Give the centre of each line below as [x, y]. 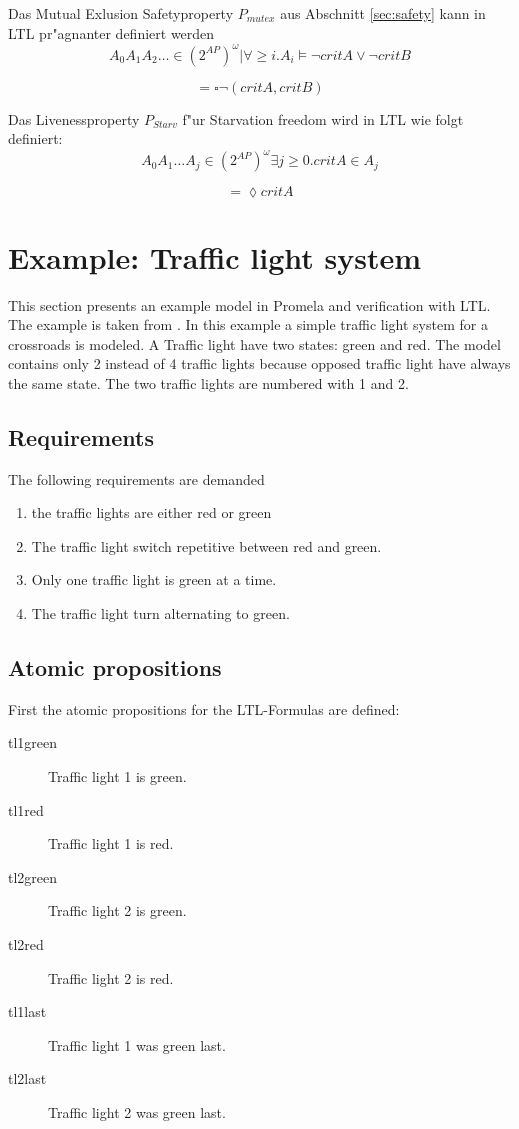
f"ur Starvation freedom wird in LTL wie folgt [323, 118]
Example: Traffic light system [215, 256]
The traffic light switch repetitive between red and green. [206, 545]
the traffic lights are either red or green [151, 512]
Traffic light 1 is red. [111, 843]
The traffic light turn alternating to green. [160, 613]
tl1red [26, 809]
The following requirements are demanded [136, 478]
